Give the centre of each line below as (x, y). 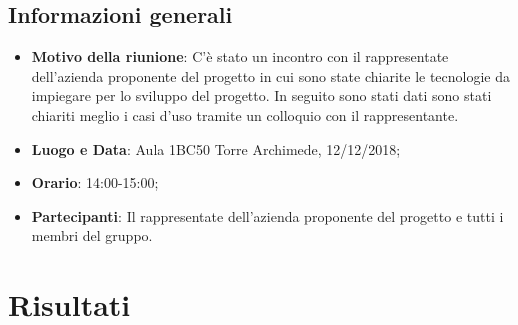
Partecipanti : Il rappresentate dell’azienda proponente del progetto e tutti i (267, 215)
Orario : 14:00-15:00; (95, 182)
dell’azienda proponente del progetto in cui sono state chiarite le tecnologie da (271, 75)
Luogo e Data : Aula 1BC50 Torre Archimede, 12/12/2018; (216, 148)
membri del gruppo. (92, 235)
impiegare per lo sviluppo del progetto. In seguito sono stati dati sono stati (261, 95)
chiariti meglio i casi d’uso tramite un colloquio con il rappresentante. (245, 114)
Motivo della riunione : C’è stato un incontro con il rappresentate (240, 56)
